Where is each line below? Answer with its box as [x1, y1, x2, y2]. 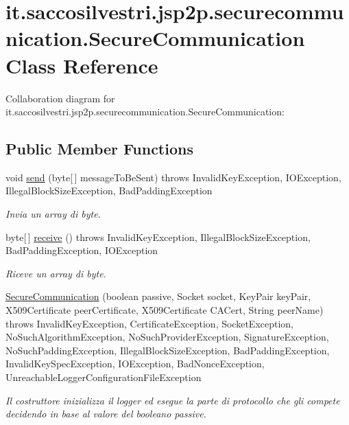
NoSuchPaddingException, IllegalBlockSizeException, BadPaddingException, [5, 343, 330, 357]
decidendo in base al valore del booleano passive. [5, 406, 206, 421]
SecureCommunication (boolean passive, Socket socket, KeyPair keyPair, [5, 289, 311, 303]
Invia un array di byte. [5, 207, 101, 221]
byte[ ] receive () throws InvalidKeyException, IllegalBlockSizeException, [5, 229, 311, 244]
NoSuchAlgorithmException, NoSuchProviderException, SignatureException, [5, 330, 329, 344]
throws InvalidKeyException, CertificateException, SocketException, [5, 316, 293, 330]
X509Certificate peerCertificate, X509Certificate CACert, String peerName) [5, 303, 324, 317]
